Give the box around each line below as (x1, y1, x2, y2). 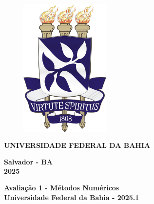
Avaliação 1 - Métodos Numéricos (4, 182, 119, 192)
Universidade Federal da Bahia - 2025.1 (4, 192, 139, 202)
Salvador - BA (4, 156, 53, 166)
